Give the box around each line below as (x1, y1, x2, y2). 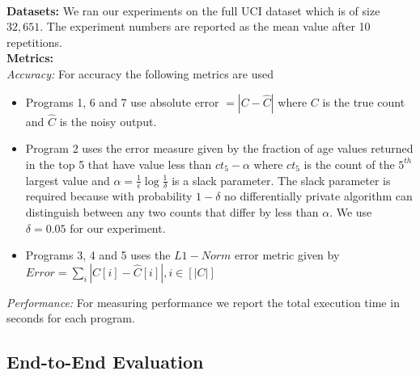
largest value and (25, 171, 110, 188)
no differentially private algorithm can (224, 187, 413, 204)
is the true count (322, 93, 405, 110)
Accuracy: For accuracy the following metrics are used (6, 65, 274, 82)
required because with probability (25, 187, 193, 204)
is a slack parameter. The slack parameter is (172, 171, 391, 188)
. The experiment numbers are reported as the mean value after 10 (40, 18, 371, 35)
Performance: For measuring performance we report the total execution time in (6, 293, 400, 310)
